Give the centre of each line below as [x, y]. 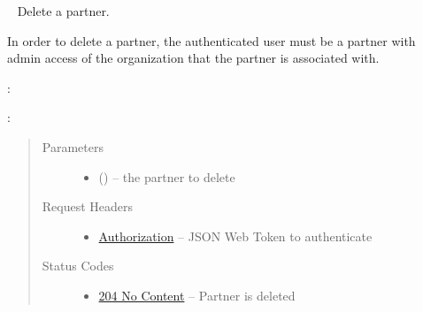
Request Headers [88, 206]
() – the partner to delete [167, 176]
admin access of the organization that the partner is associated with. [193, 58]
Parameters [73, 146]
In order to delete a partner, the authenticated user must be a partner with [211, 40]
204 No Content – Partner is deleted [197, 295]
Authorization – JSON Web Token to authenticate [235, 236]
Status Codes [78, 266]
